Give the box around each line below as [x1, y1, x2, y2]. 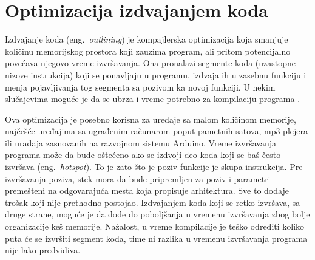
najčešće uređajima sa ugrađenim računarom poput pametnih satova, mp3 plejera [5, 125, 308, 137]
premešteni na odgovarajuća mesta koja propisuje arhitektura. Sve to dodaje [5, 184, 289, 197]
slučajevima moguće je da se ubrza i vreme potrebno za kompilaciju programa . [5, 92, 300, 105]
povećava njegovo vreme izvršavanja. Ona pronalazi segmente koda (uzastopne [5, 56, 296, 69]
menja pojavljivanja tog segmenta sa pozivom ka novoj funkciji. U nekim [5, 80, 276, 93]
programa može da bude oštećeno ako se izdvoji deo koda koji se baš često [5, 148, 281, 161]
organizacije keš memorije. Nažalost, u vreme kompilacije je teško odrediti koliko [5, 220, 305, 233]
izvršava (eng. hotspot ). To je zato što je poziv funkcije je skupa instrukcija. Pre [5, 160, 303, 173]
